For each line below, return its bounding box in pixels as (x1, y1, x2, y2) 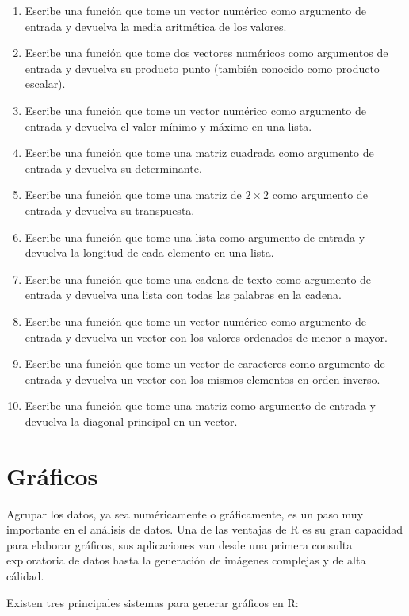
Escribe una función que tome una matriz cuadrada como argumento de (25, 144, 374, 161)
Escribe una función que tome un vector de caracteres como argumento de (25, 355, 385, 372)
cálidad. (6, 567, 44, 583)
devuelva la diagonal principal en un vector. (25, 412, 238, 429)
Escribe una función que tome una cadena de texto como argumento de (25, 270, 372, 287)
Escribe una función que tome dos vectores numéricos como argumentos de (25, 44, 388, 61)
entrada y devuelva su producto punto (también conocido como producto (25, 59, 380, 76)
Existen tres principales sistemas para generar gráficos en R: (6, 594, 299, 610)
